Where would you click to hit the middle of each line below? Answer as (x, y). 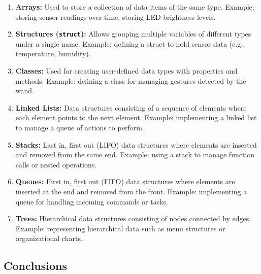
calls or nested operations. (56, 164)
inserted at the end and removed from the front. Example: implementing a (131, 191)
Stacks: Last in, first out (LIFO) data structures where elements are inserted (136, 144)
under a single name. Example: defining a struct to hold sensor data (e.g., (130, 43)
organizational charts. (49, 238)
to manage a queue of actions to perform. (80, 127)
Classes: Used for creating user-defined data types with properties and (126, 71)
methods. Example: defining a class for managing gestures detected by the (131, 80)
